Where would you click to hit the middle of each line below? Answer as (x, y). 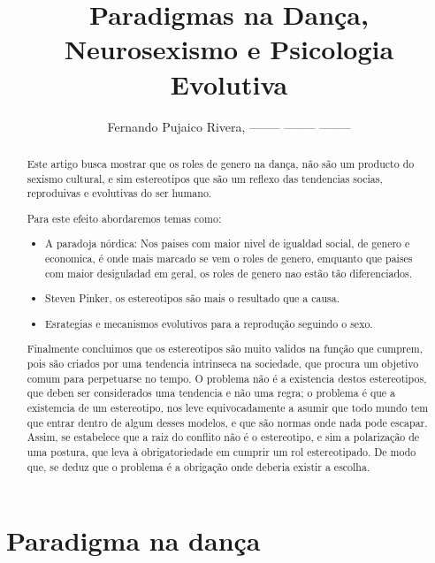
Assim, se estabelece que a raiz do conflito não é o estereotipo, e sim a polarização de (223, 437)
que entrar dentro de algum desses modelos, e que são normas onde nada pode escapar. (227, 422)
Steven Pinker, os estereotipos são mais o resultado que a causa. (192, 298)
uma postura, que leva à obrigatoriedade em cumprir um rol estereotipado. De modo (221, 451)
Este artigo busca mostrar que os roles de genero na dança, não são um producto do (221, 163)
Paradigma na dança (134, 540)
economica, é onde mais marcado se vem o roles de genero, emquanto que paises (229, 258)
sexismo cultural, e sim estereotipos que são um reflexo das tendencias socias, (205, 178)
